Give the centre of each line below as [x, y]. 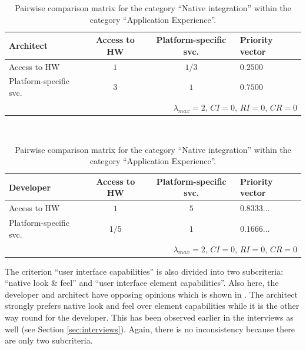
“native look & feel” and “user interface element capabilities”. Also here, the [142, 283]
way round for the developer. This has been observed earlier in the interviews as [149, 317]
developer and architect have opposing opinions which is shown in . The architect [151, 294]
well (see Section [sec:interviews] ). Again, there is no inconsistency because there [150, 329]
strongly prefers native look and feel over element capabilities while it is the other [152, 306]
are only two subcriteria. [49, 340]
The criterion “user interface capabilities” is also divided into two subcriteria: [144, 271]
